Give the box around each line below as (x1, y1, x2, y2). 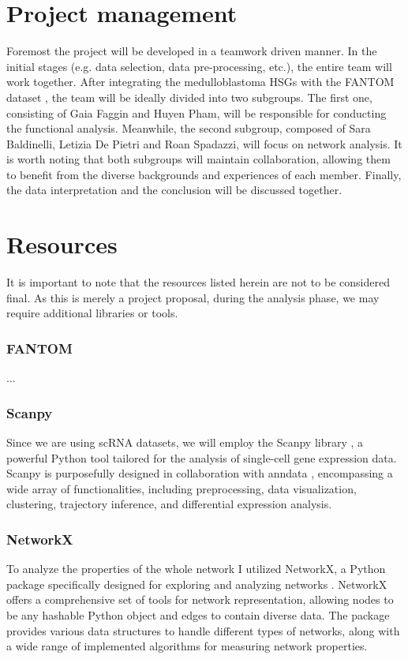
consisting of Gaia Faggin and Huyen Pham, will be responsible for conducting (6, 104, 387, 121)
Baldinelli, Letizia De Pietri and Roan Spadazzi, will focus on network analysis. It (6, 135, 402, 152)
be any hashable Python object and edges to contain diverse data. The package (6, 606, 390, 623)
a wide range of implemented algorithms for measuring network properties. (6, 638, 368, 654)
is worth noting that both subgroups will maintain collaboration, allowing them (6, 151, 391, 167)
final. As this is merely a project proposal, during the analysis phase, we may (6, 289, 380, 305)
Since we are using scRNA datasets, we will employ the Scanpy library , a (6, 434, 364, 450)
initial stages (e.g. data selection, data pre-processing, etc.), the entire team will (6, 58, 392, 74)
